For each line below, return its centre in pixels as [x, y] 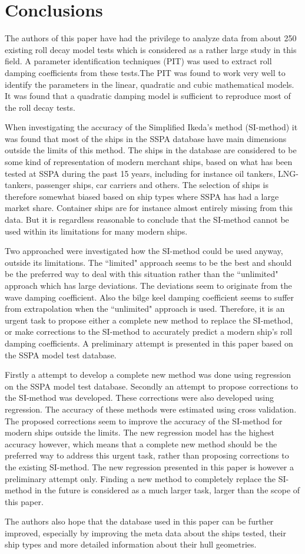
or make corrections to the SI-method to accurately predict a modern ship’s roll [149, 332]
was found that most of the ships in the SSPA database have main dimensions [146, 138]
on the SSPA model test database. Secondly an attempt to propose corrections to [152, 386]
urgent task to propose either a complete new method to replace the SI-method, [149, 320]
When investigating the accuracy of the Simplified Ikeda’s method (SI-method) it [151, 127]
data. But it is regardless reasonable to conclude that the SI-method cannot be [147, 220]
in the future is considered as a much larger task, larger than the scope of [167, 490]
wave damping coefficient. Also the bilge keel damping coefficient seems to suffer [150, 297]
